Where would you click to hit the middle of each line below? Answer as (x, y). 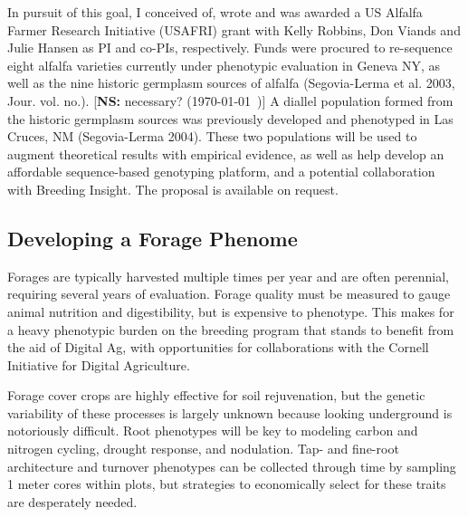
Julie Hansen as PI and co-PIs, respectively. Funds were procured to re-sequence (230, 48)
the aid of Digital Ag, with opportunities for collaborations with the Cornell (218, 347)
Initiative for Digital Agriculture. (99, 364)
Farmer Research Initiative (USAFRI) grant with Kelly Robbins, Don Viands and (234, 29)
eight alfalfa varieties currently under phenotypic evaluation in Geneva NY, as (224, 65)
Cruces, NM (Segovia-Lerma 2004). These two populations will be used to (212, 136)
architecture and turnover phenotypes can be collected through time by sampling (232, 466)
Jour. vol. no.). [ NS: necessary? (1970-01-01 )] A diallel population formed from (230, 100)
